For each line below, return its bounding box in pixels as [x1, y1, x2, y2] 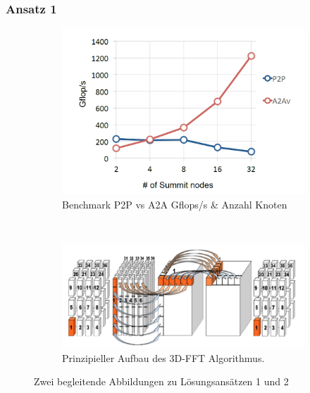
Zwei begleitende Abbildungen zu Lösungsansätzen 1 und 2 [34, 374, 289, 389]
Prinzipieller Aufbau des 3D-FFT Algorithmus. [62, 350, 265, 365]
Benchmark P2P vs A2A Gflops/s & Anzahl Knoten [62, 196, 287, 211]
